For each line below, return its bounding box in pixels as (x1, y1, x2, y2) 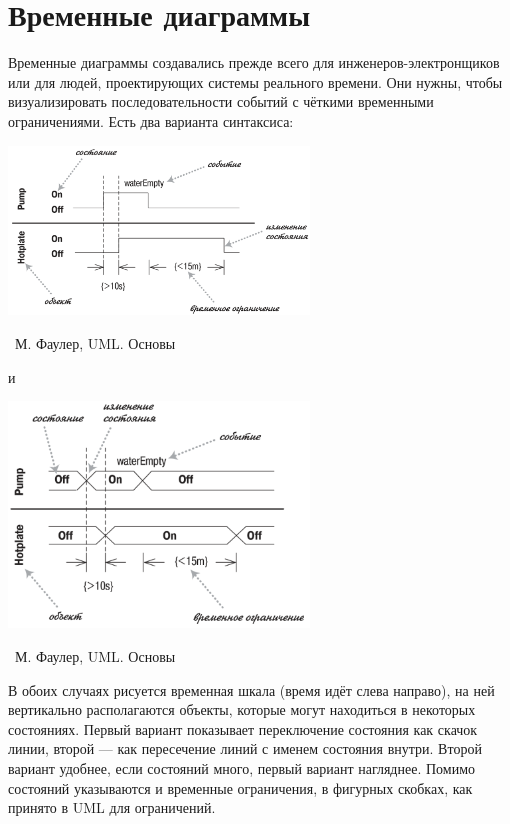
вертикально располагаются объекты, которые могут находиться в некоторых (8, 699, 476, 720)
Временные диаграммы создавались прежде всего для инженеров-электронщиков (8, 52, 500, 73)
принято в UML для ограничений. (8, 797, 216, 818)
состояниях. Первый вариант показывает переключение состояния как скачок (8, 718, 478, 739)
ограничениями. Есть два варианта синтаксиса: (8, 110, 294, 131)
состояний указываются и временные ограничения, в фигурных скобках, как (8, 777, 473, 798)
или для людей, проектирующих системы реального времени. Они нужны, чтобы (8, 71, 503, 92)
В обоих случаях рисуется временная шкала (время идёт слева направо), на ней (8, 679, 495, 700)
